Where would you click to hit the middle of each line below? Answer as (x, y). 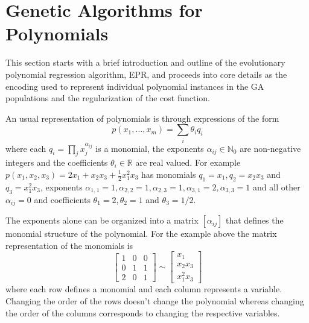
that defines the (254, 220)
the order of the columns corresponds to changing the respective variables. (143, 312)
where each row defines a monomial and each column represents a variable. (144, 289)
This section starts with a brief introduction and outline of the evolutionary (145, 62)
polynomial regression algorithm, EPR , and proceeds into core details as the (146, 74)
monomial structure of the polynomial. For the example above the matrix (141, 234)
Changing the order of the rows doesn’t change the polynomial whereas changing (155, 301)
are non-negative (270, 148)
